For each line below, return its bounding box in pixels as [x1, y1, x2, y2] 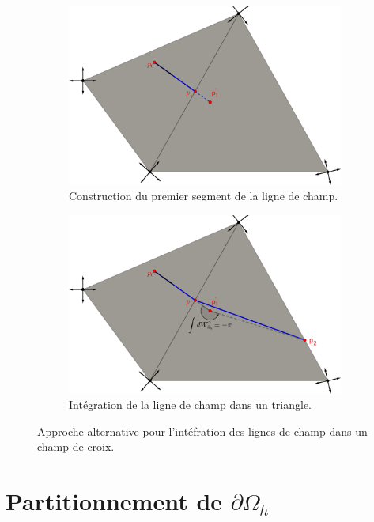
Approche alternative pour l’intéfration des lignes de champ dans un [37, 422, 368, 439]
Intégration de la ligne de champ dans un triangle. [69, 396, 312, 413]
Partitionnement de [6, 485, 223, 517]
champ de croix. [37, 438, 115, 455]
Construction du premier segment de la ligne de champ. [69, 187, 338, 204]
